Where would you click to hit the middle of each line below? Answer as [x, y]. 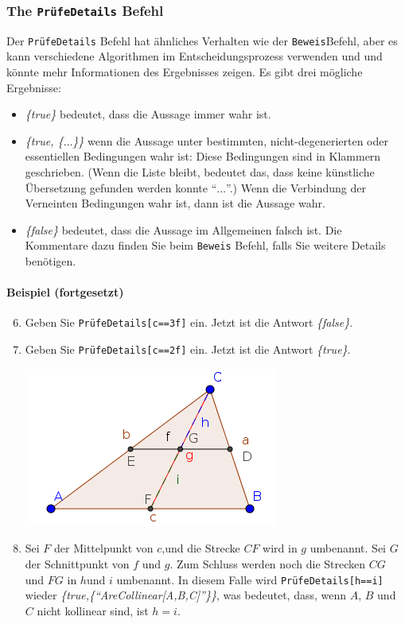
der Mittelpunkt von [104, 548]
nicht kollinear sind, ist [93, 610]
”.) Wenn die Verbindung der [296, 187]
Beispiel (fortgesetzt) [65, 292]
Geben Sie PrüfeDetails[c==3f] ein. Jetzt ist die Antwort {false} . [189, 322]
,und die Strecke [201, 548]
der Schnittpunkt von [77, 563]
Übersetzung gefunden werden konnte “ [121, 187]
